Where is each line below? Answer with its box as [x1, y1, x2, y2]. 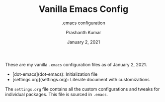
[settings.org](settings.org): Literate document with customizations [12, 76, 150, 82]
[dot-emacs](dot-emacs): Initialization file [12, 71, 98, 77]
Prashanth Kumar [66, 29, 101, 35]
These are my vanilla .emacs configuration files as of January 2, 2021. [5, 61, 148, 67]
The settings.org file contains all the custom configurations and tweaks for [5, 86, 160, 92]
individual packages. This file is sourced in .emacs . [5, 91, 108, 97]
